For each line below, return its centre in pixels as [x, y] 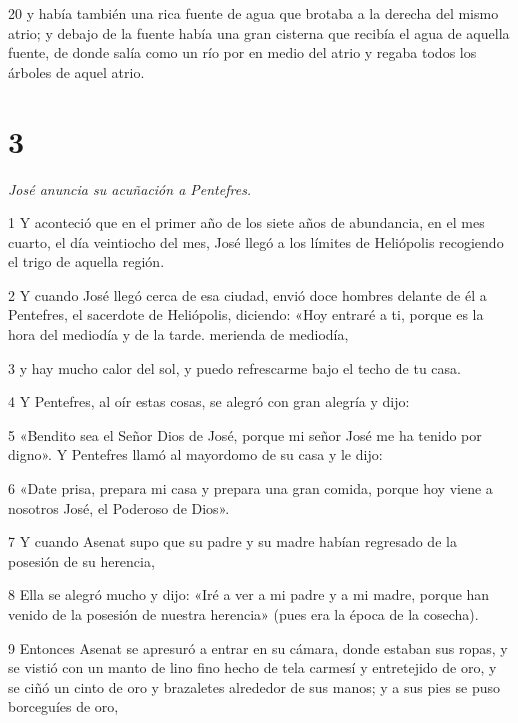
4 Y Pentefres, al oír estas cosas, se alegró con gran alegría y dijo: [209, 401]
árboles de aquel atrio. [76, 71]
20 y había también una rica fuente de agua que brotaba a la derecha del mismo [253, 13]
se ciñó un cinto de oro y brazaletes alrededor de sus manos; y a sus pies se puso [254, 686]
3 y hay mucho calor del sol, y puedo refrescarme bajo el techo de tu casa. [234, 367]
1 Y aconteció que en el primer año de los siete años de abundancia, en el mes [246, 222]
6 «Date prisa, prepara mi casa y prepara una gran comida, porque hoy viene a [250, 488]
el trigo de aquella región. [86, 261]
